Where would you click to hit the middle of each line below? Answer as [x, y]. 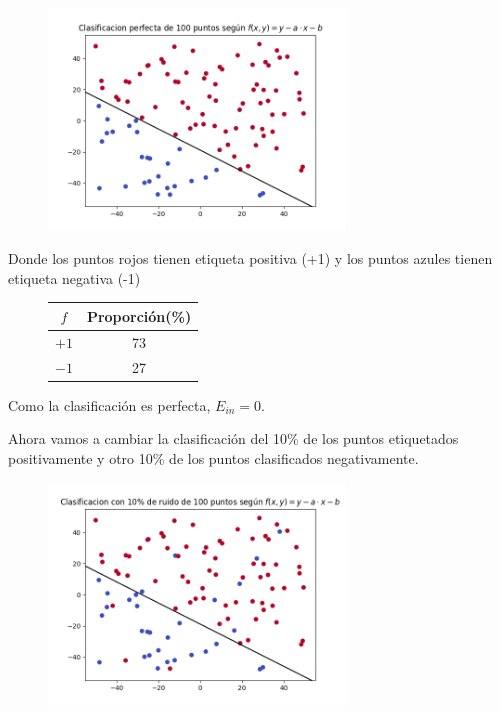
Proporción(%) [139, 315]
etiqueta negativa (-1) [74, 277]
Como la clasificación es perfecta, [109, 404]
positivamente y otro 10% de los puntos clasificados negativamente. [213, 457]
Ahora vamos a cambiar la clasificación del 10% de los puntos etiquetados [233, 438]
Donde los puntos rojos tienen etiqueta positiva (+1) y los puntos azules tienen [250, 258]
